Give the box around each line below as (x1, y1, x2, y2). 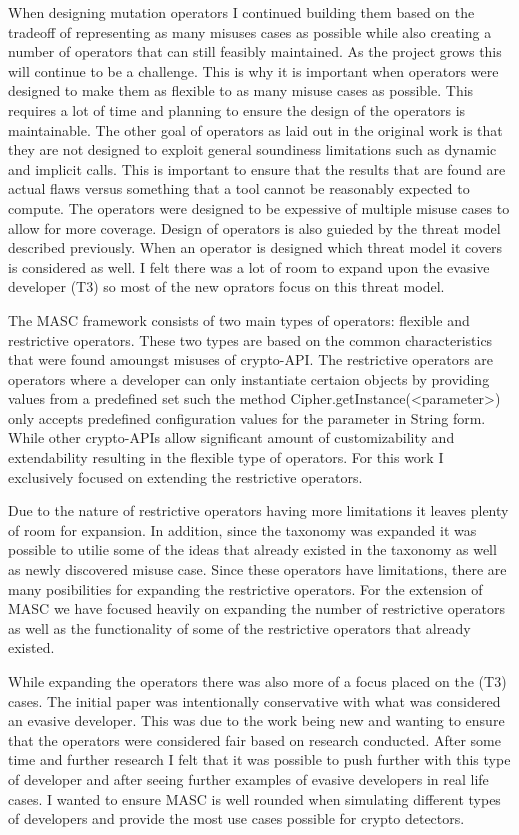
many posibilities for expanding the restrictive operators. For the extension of (8, 578, 483, 599)
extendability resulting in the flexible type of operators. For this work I (8, 447, 444, 468)
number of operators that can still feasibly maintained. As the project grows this (8, 41, 502, 62)
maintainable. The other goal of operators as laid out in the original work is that (8, 119, 503, 140)
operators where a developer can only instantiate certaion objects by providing (8, 368, 490, 389)
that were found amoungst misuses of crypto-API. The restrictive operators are (8, 349, 494, 370)
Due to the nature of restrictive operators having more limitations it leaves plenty (8, 500, 509, 521)
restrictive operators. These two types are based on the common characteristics (8, 329, 493, 350)
